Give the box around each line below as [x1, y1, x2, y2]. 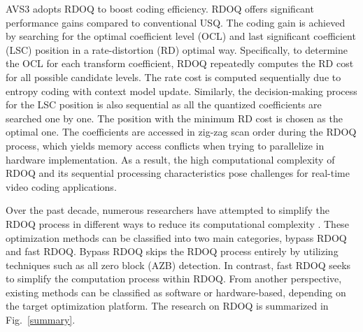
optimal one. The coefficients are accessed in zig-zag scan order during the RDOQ [6, 124, 357, 139]
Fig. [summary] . [6, 312, 76, 327]
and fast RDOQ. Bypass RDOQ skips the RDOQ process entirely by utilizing [6, 244, 339, 259]
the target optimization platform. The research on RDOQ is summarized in [6, 298, 329, 313]
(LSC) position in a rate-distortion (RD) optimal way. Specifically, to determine [6, 42, 348, 57]
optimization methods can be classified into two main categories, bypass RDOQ [6, 230, 347, 245]
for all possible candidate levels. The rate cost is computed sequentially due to [6, 69, 341, 84]
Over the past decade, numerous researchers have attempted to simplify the [6, 203, 329, 217]
